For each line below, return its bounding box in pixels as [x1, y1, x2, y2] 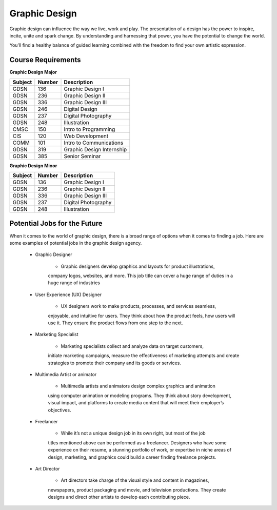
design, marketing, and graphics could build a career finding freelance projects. [48, 454, 216, 460]
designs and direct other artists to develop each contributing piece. [48, 494, 190, 500]
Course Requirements [9, 55, 81, 64]
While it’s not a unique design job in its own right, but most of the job [61, 430, 206, 436]
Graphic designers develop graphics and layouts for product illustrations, [61, 263, 215, 269]
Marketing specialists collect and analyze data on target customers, [61, 343, 204, 349]
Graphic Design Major [9, 69, 57, 75]
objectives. [48, 407, 71, 413]
